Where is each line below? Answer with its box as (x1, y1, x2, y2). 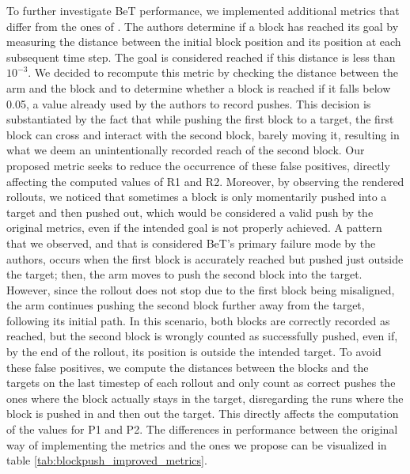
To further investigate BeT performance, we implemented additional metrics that (6, 2, 400, 18)
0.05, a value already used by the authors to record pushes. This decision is (6, 95, 371, 112)
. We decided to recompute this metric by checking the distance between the (28, 64, 398, 81)
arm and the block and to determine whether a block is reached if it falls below (6, 79, 391, 96)
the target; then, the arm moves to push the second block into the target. (6, 266, 363, 283)
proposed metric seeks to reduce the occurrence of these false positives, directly (6, 157, 390, 173)
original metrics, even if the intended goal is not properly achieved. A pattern (6, 219, 382, 236)
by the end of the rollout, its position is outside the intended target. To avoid (6, 343, 382, 360)
